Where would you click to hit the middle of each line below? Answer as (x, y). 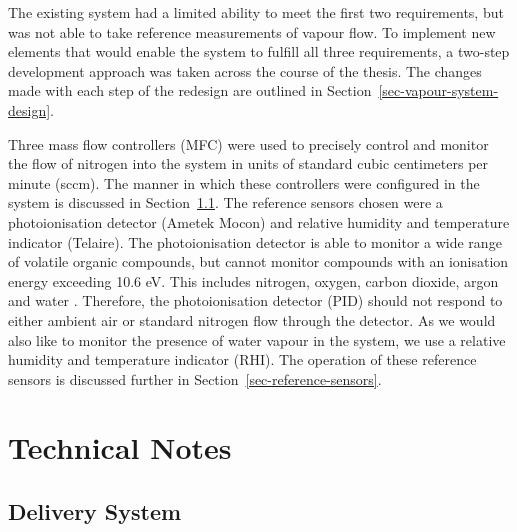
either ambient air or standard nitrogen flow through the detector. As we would (252, 319)
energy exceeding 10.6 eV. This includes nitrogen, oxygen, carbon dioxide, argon (253, 280)
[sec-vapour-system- (438, 90)
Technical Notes (120, 447)
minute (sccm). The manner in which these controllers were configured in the (244, 182)
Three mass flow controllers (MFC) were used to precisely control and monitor (248, 143)
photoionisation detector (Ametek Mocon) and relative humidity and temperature (259, 221)
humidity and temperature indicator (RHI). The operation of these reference (242, 359)
